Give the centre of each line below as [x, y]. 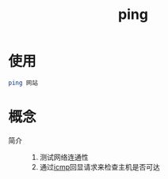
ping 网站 [23, 83]
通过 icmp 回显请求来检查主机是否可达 [100, 166]
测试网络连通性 [64, 157]
